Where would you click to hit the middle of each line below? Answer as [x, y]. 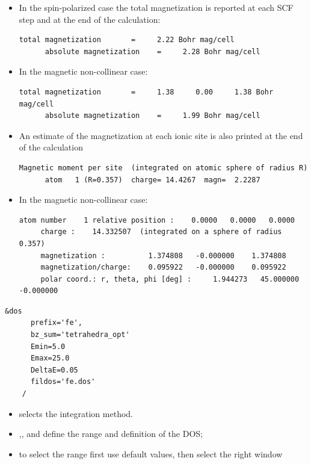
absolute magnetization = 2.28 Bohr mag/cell [152, 51]
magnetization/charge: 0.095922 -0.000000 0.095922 [163, 268]
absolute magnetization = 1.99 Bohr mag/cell [152, 116]
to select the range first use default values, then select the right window [151, 453]
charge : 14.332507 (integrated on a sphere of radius [161, 232]
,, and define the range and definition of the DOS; [111, 434]
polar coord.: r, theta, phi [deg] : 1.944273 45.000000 [170, 279]
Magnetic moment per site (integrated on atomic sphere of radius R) [163, 168]
